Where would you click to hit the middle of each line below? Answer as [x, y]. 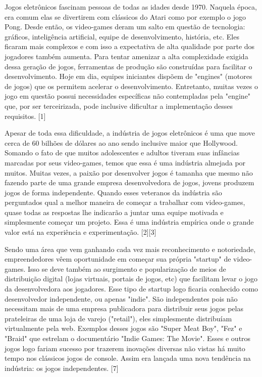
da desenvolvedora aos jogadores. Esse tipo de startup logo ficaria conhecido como [132, 289]
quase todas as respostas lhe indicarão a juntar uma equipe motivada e [114, 212]
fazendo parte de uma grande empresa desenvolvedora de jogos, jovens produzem [129, 182]
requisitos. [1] [25, 116]
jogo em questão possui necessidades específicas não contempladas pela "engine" [128, 96]
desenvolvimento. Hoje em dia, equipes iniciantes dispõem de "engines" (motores [128, 76]
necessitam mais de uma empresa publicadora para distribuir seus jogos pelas [124, 308]
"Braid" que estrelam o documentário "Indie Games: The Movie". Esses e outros [128, 338]
